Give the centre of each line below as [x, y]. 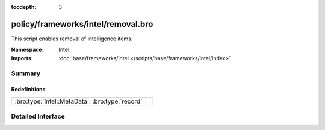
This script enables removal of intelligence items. [72, 39]
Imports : [22, 58]
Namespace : [28, 50]
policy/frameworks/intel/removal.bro [82, 24]
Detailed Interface [38, 116]
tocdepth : [24, 7]
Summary [26, 73]
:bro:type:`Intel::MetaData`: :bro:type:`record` [79, 101]
